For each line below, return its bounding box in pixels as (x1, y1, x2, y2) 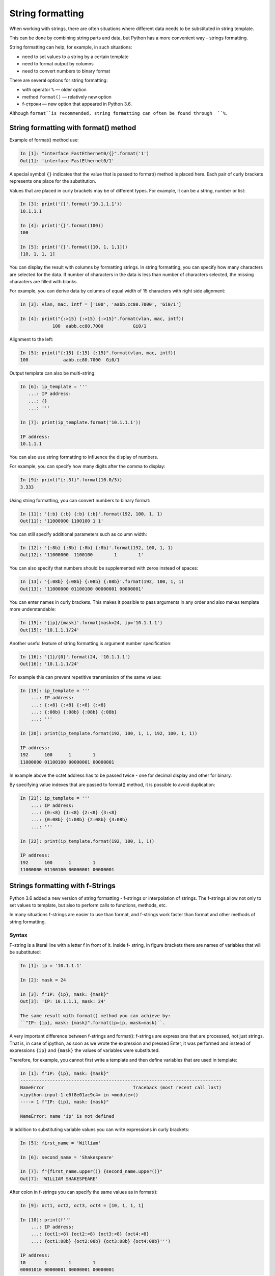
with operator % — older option (22, 87, 87, 93)
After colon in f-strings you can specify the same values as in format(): (9, 1189, 158, 1195)
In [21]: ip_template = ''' (20, 795, 90, 801)
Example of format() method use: (9, 137, 79, 143)
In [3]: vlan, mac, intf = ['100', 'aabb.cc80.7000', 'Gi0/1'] (20, 302, 182, 307)
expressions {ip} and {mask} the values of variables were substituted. (9, 1047, 160, 1053)
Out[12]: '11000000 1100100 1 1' (20, 552, 144, 558)
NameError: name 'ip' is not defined (20, 1113, 115, 1119)
